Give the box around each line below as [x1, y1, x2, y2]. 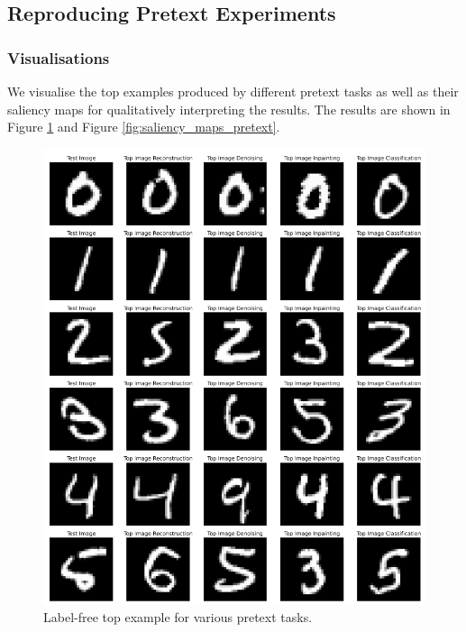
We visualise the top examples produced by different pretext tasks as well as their [7, 82, 459, 100]
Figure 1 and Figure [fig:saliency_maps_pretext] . [7, 117, 280, 136]
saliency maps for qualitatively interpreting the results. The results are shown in [7, 99, 451, 118]
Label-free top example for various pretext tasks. [43, 608, 313, 627]
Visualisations [7, 46, 110, 69]
